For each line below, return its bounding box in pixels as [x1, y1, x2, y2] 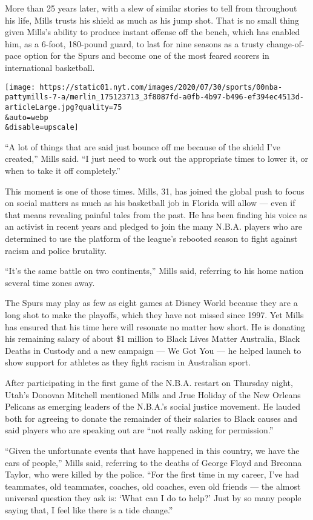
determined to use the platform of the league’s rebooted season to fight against [5, 232, 298, 244]
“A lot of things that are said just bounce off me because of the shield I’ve [5, 140, 280, 153]
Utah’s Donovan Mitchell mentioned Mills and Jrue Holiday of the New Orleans [5, 388, 301, 401]
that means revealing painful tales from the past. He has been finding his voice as [5, 208, 308, 221]
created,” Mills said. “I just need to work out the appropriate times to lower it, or [5, 152, 309, 165]
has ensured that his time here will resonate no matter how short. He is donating [5, 320, 306, 333]
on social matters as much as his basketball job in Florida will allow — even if [5, 196, 295, 209]
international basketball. [5, 61, 95, 73]
